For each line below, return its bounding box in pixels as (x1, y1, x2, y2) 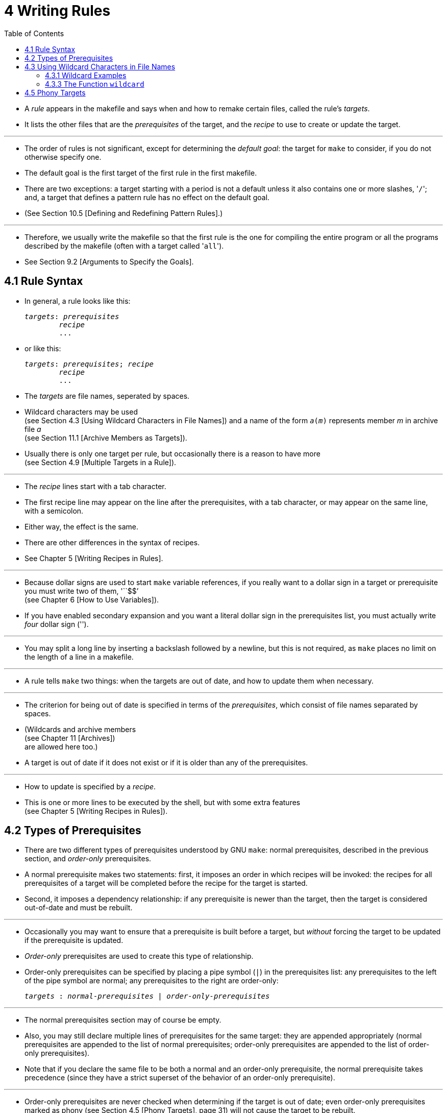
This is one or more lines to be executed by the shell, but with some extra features (24, 797, 301, 807)
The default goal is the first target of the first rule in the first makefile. (24, 168, 257, 177)
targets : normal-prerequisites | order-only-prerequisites (24, 992, 270, 1001)
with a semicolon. (24, 506, 84, 515)
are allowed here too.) (24, 742, 98, 751)
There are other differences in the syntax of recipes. (24, 538, 200, 547)
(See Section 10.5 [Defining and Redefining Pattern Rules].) (24, 208, 223, 217)
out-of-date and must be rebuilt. (24, 903, 133, 912)
